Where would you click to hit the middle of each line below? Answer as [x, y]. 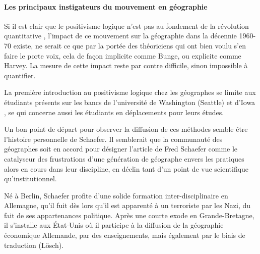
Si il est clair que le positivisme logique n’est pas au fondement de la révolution [126, 26]
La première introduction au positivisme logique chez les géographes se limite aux [130, 92]
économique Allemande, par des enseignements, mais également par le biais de [125, 235]
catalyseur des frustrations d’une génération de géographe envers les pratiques [124, 158]
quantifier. [20, 75]
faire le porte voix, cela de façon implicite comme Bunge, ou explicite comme [123, 55]
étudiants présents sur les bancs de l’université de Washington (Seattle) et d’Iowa [130, 102]
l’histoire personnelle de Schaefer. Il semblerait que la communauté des [113, 139]
